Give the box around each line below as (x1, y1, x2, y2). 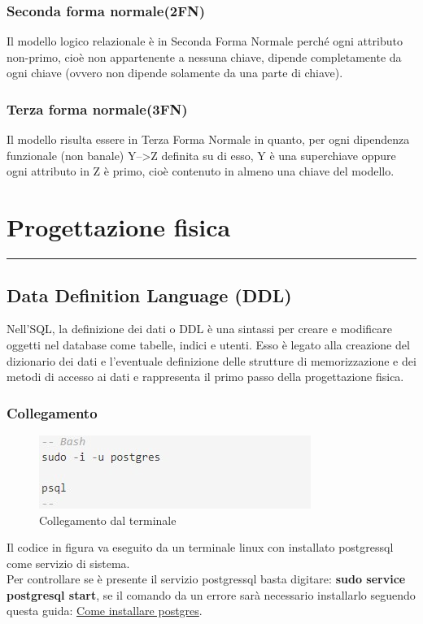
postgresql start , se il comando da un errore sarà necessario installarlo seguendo (7, 586, 416, 603)
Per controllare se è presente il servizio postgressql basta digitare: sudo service (7, 570, 406, 587)
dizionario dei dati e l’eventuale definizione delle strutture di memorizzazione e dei (7, 352, 416, 369)
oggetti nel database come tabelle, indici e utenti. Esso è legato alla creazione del (7, 336, 410, 353)
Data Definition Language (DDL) (7, 282, 292, 307)
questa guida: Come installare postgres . (7, 602, 203, 619)
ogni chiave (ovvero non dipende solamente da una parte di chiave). (7, 64, 343, 81)
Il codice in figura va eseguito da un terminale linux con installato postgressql (7, 539, 394, 556)
